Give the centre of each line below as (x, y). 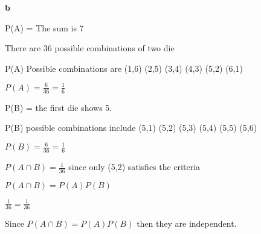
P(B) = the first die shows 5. (59, 107)
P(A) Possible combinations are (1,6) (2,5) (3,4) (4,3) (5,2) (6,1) (124, 68)
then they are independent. (187, 223)
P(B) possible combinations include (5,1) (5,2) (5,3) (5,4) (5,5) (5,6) (131, 128)
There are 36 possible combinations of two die (90, 48)
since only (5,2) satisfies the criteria (134, 167)
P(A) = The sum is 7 (44, 27)
